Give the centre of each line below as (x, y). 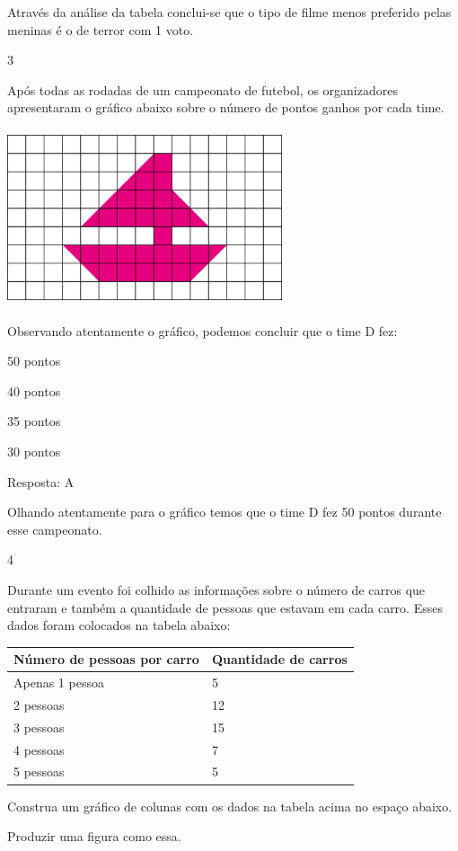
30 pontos (34, 451)
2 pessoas (39, 704)
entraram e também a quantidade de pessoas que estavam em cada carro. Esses (225, 607)
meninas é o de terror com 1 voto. (101, 29)
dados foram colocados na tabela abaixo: (119, 625)
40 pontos (34, 390)
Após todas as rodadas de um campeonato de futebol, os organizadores (203, 89)
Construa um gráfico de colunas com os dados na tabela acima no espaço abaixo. (230, 806)
